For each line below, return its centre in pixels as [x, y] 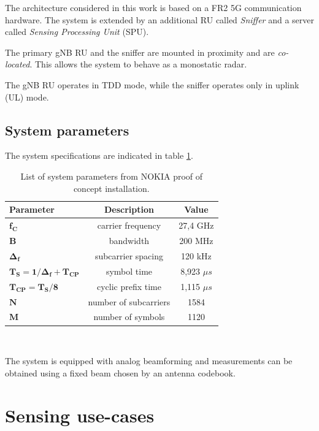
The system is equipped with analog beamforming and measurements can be [149, 361]
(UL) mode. [27, 97]
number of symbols [129, 317]
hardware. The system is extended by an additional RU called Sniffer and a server [159, 19]
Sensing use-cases [80, 415]
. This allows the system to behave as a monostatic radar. [138, 64]
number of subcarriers [129, 301]
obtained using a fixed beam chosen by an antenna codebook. [120, 372]
